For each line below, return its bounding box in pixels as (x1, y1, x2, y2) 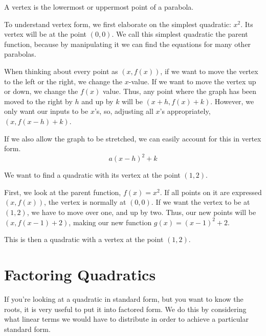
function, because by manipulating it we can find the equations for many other (4, 38, 251, 49)
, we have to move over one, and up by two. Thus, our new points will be (27, 207, 256, 217)
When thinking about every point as (4, 65, 118, 76)
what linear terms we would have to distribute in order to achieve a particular (4, 314, 249, 324)
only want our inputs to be (4, 106, 88, 116)
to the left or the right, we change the (4, 76, 123, 86)
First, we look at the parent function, (4, 186, 121, 197)
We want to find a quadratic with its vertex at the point (4, 170, 181, 180)
